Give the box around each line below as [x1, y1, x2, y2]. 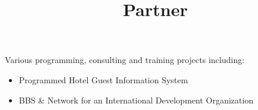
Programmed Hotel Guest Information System [19, 73, 188, 86]
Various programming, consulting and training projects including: [5, 54, 245, 66]
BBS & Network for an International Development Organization [19, 93, 254, 106]
